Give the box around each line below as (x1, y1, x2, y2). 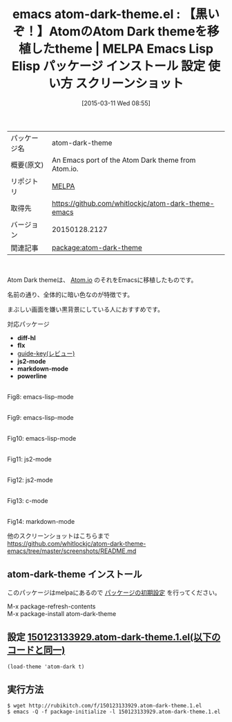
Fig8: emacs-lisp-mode (7, 392, 74, 400)
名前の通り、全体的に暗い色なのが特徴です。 (7, 290, 134, 299)
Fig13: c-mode (7, 496, 48, 504)
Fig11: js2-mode (7, 455, 52, 463)
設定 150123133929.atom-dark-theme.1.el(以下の (7, 631, 221, 643)
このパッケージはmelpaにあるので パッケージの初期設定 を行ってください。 (7, 588, 221, 597)
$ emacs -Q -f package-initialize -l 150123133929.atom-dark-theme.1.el (7, 708, 221, 716)
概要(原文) (10, 160, 44, 170)
